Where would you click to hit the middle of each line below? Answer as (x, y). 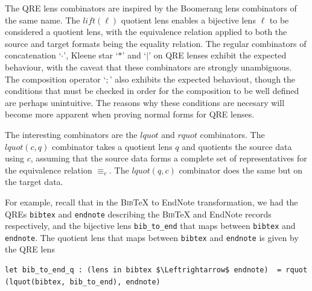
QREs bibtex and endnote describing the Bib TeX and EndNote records (138, 214)
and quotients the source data (237, 146)
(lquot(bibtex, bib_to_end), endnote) (83, 282)
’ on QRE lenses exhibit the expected (218, 55)
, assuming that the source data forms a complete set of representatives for (169, 158)
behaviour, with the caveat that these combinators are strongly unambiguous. (148, 67)
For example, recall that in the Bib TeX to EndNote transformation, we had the (151, 202)
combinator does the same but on (241, 170)
